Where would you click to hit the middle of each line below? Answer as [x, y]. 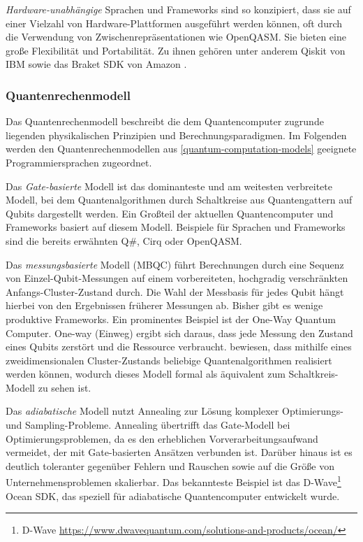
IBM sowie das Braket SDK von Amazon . [96, 64]
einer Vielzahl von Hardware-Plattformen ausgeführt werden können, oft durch [174, 23]
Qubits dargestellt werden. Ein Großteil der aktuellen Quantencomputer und [170, 213]
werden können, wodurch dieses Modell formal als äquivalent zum [146, 374]
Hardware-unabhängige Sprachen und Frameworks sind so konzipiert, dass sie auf [178, 9]
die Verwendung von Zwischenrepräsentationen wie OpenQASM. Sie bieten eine [176, 37]
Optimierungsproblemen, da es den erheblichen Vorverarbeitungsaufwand [162, 438]
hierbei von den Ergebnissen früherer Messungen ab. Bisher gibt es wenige [164, 305]
